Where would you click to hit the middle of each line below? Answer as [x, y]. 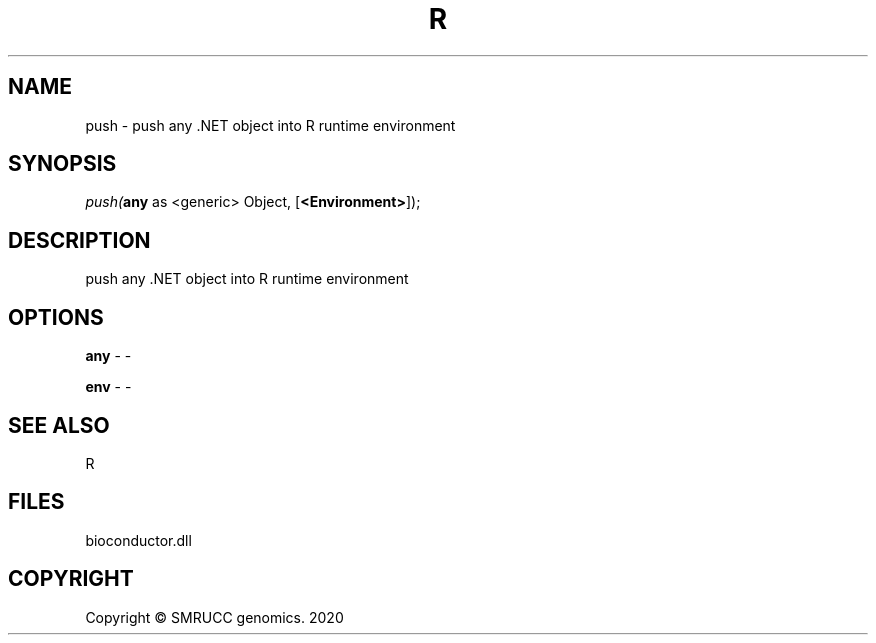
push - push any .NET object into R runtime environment [270, 125]
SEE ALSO [59, 425]
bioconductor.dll [138, 540]
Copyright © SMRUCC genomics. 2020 [214, 617]
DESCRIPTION [79, 240]
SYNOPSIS [62, 164]
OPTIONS [56, 317]
